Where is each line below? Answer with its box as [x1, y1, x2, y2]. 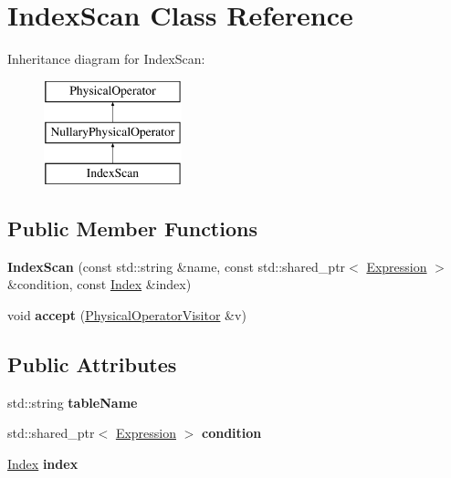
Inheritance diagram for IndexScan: [7, 49, 205, 68]
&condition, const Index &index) [7, 275, 192, 294]
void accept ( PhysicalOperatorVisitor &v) [7, 306, 246, 325]
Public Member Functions [7, 214, 257, 243]
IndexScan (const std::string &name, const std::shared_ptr [7, 256, 346, 275]
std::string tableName [7, 392, 138, 411]
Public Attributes [7, 350, 177, 379]
